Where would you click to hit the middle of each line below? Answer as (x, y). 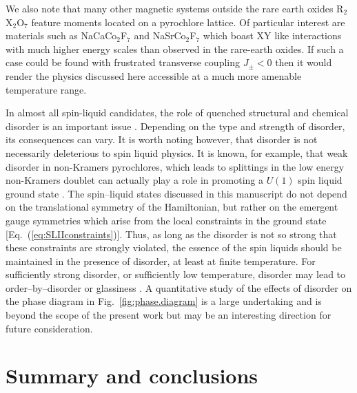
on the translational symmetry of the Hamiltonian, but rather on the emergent (172, 207)
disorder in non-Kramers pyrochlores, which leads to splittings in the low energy (175, 166)
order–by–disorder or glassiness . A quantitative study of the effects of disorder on (179, 287)
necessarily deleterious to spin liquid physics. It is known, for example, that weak (177, 152)
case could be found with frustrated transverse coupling (123, 62)
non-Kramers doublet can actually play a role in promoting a (134, 180)
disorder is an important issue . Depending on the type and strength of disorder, (175, 126)
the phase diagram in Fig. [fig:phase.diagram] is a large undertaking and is (164, 301)
